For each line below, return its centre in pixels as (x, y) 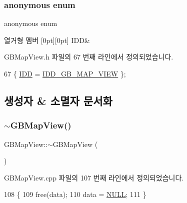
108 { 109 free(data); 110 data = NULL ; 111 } (75, 194)
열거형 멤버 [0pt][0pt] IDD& (47, 40)
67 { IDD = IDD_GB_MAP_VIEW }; (65, 73)
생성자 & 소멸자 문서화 (58, 100)
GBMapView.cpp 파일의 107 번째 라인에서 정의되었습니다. (94, 177)
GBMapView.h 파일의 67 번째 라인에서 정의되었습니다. (89, 57)
